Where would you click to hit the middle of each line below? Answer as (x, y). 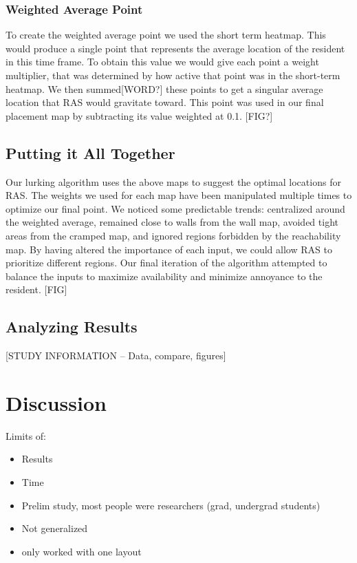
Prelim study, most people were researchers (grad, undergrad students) (171, 505)
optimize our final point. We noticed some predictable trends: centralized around (175, 208)
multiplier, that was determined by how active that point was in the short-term (173, 75)
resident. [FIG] (36, 289)
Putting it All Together (90, 152)
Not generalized (55, 528)
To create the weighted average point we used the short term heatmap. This (166, 35)
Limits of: (26, 435)
